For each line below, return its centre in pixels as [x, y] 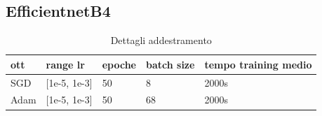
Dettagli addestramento [161, 40]
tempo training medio [258, 64]
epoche [119, 64]
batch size [170, 64]
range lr [65, 64]
